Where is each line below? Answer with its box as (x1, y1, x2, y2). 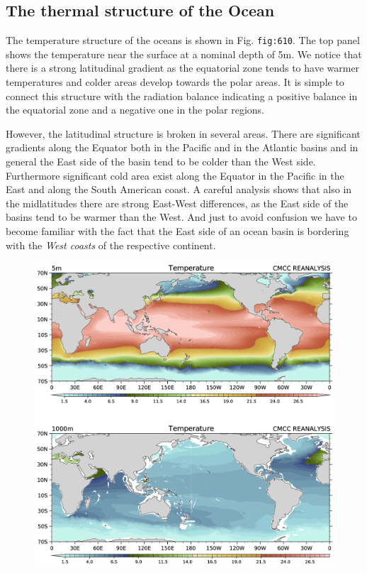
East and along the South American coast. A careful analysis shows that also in (6, 182, 352, 197)
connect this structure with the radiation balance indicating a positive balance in (6, 88, 358, 103)
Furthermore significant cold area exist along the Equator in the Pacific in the (6, 168, 344, 182)
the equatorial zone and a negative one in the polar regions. (6, 102, 264, 117)
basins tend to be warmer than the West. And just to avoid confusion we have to (6, 209, 357, 224)
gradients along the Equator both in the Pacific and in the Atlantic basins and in (6, 140, 358, 155)
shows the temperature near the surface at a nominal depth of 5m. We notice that (6, 46, 362, 61)
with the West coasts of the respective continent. (6, 237, 216, 252)
